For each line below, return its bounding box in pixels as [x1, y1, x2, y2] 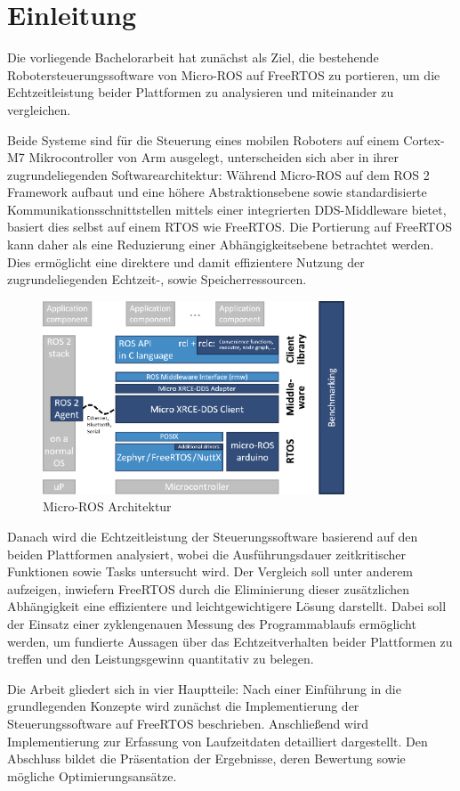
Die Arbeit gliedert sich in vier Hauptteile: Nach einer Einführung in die [7, 679, 401, 697]
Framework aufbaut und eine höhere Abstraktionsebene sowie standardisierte [7, 183, 427, 201]
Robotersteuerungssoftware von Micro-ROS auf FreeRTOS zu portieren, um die [7, 65, 440, 84]
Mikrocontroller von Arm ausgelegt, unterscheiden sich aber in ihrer [28, 148, 399, 167]
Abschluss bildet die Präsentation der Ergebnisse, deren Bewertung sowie [7, 749, 406, 768]
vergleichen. [7, 100, 71, 118]
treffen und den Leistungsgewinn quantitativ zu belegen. [7, 649, 314, 668]
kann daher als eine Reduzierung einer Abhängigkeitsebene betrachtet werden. [7, 235, 434, 254]
